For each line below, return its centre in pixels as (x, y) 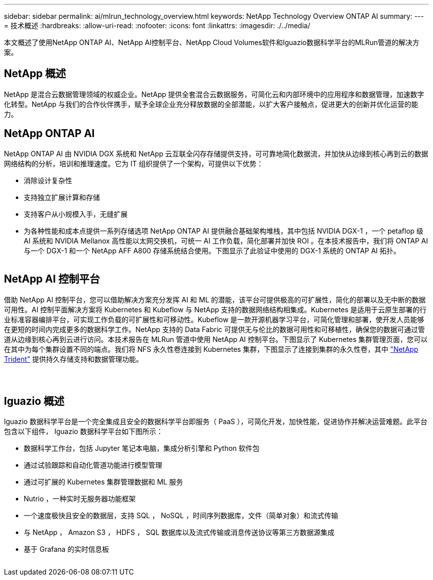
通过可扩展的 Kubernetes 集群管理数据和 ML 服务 (104, 482)
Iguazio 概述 (34, 401)
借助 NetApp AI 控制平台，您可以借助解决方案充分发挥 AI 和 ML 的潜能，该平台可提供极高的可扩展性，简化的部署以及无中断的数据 (215, 299)
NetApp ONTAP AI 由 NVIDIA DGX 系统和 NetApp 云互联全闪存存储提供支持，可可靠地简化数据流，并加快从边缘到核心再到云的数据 (216, 153)
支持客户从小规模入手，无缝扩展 (76, 214)
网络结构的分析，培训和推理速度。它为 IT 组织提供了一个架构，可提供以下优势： (134, 163)
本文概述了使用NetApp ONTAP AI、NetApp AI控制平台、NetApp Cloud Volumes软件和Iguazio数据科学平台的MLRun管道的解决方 (212, 42)
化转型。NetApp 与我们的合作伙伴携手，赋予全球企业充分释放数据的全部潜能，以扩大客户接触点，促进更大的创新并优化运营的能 (211, 104)
